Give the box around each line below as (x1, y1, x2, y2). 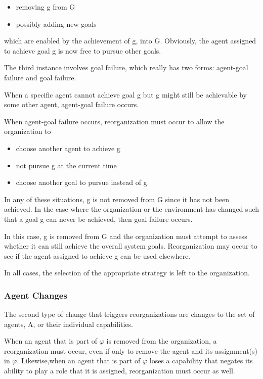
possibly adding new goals (16, 18, 97, 29)
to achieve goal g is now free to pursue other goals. (4, 45, 161, 56)
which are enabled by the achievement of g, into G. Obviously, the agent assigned (4, 35, 256, 46)
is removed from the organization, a (106, 336, 217, 346)
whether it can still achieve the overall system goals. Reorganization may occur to (4, 241, 257, 251)
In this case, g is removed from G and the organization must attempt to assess (4, 230, 247, 241)
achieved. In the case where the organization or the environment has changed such (4, 204, 259, 214)
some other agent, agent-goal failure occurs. (4, 99, 139, 110)
